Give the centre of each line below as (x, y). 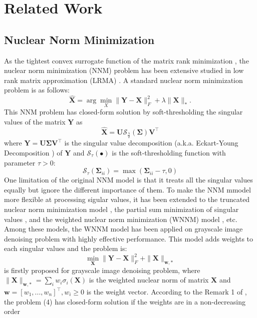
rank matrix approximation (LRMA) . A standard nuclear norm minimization (123, 80)
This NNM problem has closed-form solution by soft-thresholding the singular (123, 112)
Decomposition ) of (33, 152)
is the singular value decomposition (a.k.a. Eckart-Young (151, 143)
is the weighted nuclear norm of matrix (149, 280)
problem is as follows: (37, 90)
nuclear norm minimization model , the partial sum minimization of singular (121, 209)
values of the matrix (35, 121)
